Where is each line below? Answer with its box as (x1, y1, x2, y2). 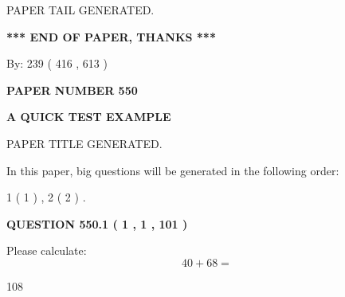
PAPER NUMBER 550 (6, 81, 138, 98)
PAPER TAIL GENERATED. (6, 2, 155, 18)
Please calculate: (6, 242, 87, 259)
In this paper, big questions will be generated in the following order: (6, 162, 339, 178)
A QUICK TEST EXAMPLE (6, 108, 171, 125)
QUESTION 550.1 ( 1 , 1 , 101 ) (6, 215, 188, 232)
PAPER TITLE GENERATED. (6, 135, 163, 151)
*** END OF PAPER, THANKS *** (6, 28, 216, 45)
